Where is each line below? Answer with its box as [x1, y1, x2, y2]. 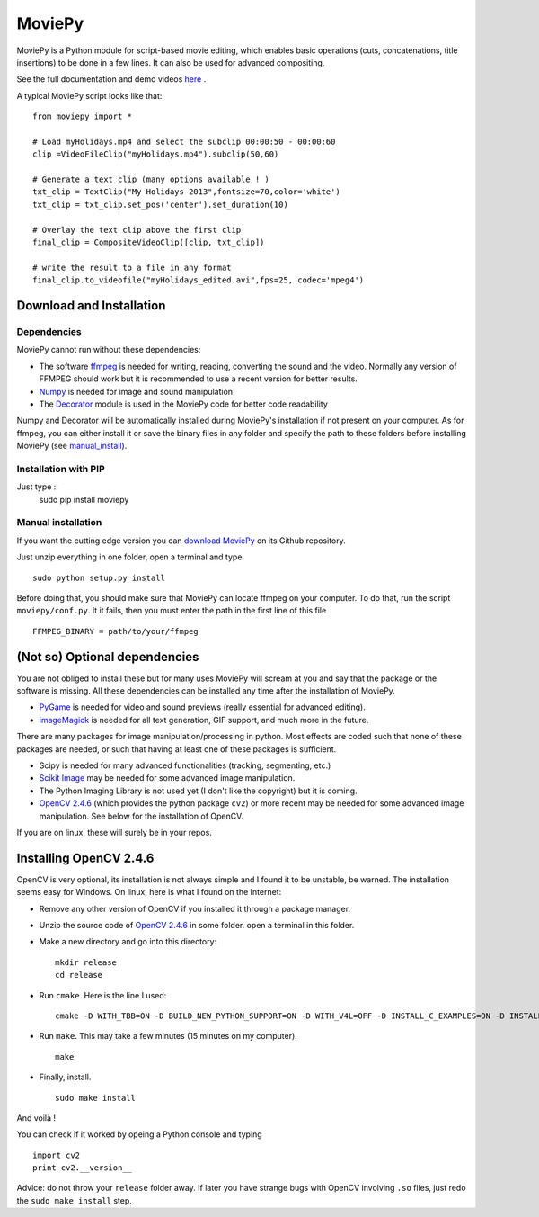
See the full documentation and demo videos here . [16, 74, 207, 85]
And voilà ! [16, 1112, 57, 1123]
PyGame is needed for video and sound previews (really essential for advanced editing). [39, 702, 366, 712]
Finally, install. [39, 1071, 92, 1083]
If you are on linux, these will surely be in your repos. [16, 827, 213, 837]
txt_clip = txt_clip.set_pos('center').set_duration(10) [32, 199, 289, 210]
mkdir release [55, 957, 117, 967]
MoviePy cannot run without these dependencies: [16, 345, 201, 355]
